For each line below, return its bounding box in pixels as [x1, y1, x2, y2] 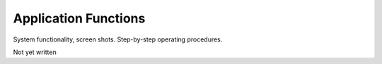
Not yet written [13, 48, 57, 56]
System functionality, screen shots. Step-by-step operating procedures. [13, 35, 223, 44]
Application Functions [13, 11, 146, 26]
